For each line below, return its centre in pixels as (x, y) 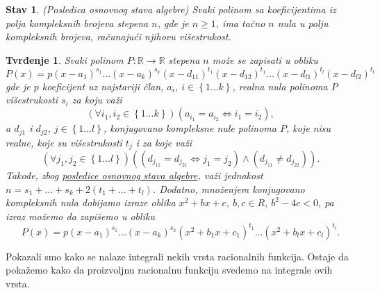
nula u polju (303, 23)
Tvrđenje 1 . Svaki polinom (65, 59)
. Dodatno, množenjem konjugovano (229, 189)
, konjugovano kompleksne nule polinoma (190, 128)
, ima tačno (240, 23)
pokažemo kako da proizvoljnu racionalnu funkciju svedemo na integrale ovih (169, 270)
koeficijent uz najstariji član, (103, 86)
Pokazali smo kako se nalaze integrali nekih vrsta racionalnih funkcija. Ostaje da (177, 256)
